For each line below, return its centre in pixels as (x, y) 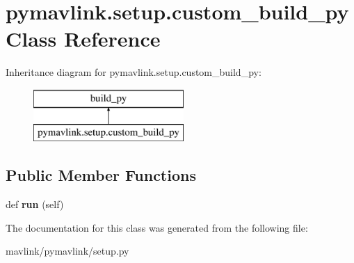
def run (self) (35, 204)
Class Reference (83, 39)
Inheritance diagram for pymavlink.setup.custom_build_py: (134, 72)
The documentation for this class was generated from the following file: (157, 227)
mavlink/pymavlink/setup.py (67, 251)
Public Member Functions (101, 175)
